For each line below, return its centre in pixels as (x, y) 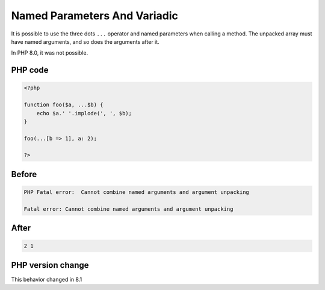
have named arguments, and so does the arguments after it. (85, 41)
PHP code (30, 70)
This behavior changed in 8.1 (47, 279)
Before (24, 174)
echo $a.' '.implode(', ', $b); (84, 113)
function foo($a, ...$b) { (63, 105)
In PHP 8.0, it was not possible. (50, 53)
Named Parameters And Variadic (95, 16)
